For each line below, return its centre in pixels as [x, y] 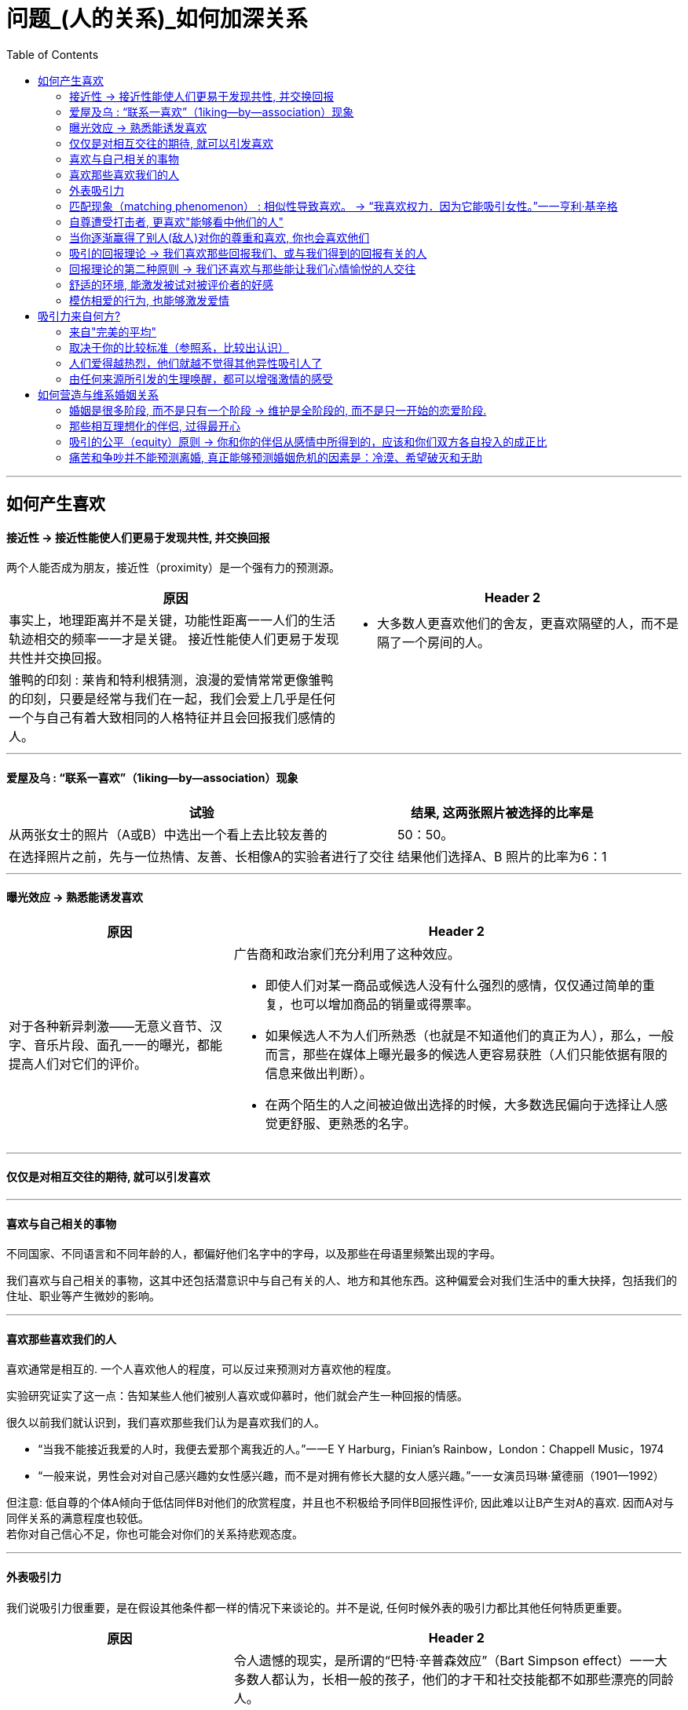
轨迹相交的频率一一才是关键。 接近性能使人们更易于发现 [174, 639]
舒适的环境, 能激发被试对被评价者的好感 [171, 284]
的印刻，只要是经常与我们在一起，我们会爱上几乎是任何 [172, 699]
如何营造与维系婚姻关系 [98, 394]
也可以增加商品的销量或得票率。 [384, 1004]
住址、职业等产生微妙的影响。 [83, 1296]
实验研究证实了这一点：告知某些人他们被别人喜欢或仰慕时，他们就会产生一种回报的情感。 [237, 1396]
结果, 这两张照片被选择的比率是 [502, 812]
